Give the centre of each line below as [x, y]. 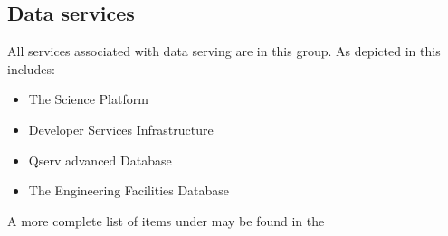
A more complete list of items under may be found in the [166, 220]
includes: [31, 68]
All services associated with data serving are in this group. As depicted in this [224, 51]
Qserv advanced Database [100, 160]
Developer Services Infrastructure [121, 129]
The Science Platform [88, 99]
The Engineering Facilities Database [129, 190]
